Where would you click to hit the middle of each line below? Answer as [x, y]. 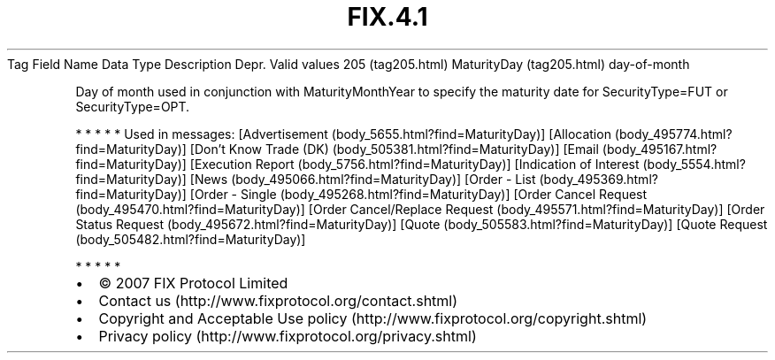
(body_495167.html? [660, 149]
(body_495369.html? [599, 179]
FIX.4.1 [387, 17]
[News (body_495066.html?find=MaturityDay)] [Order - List [363, 179]
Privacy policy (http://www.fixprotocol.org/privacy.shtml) [288, 336]
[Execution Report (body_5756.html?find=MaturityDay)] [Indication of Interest [414, 164]
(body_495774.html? [673, 134]
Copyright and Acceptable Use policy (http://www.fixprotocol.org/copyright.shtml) [373, 318]
